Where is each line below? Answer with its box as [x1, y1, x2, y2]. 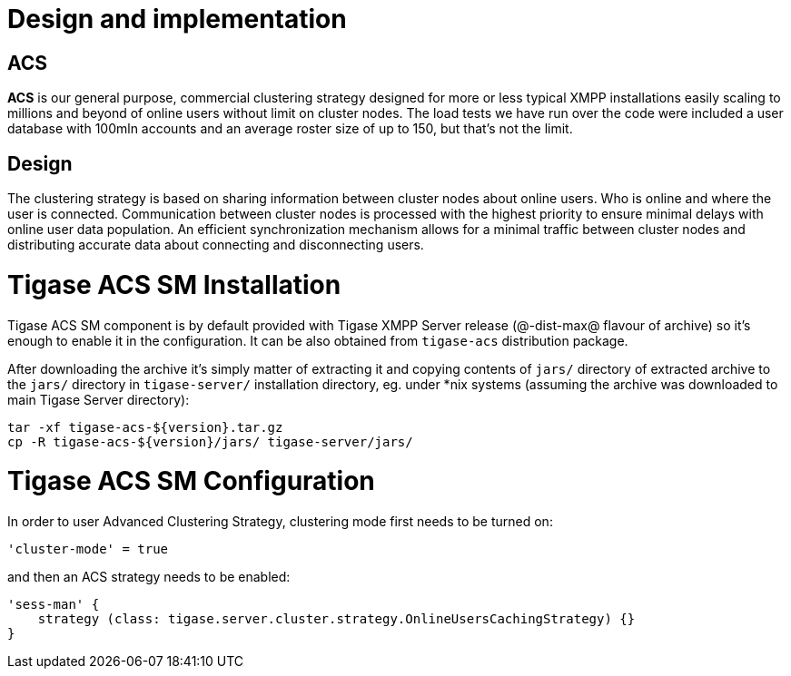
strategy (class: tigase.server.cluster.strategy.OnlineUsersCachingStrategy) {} [37, 612, 636, 627]
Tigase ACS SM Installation [7, 269, 341, 300]
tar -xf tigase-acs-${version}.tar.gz [7, 419, 283, 435]
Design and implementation [7, 4, 347, 34]
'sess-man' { [7, 597, 100, 612]
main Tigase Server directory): [7, 391, 190, 407]
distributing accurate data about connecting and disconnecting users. [7, 237, 424, 253]
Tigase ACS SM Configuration [7, 465, 375, 497]
